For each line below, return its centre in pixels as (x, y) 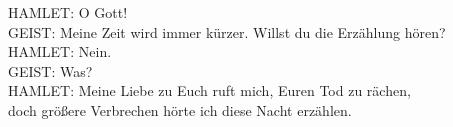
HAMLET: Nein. (60, 51)
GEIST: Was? (50, 70)
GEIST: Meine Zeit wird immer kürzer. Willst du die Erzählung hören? (227, 31)
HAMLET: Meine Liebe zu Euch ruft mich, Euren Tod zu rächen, (209, 90)
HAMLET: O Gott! (68, 12)
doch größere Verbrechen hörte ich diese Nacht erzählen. (180, 109)
